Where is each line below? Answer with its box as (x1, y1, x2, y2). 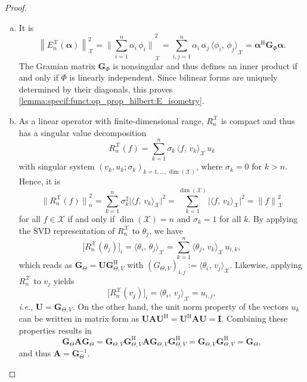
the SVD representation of (18, 224, 115, 236)
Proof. (5, 1, 27, 13)
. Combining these (221, 312, 288, 325)
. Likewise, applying (230, 258, 302, 271)
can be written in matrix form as (18, 312, 139, 325)
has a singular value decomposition (18, 126, 147, 138)
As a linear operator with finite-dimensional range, (18, 114, 204, 127)
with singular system (18, 160, 95, 172)
